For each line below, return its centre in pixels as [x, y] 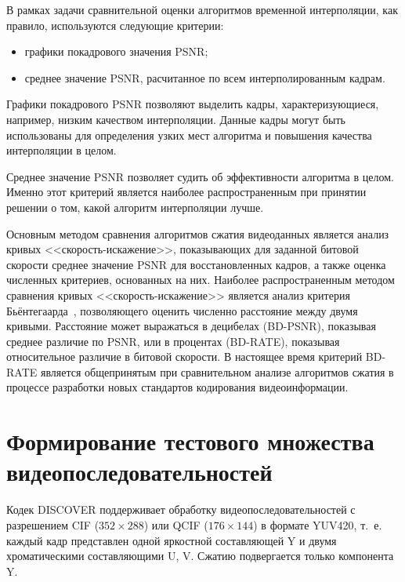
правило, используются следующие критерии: [115, 25]
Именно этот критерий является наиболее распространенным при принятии [186, 192]
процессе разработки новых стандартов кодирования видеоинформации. [177, 387]
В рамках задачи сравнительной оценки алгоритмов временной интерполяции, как [202, 9]
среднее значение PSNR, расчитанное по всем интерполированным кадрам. [205, 77]
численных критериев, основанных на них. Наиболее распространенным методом [201, 280]
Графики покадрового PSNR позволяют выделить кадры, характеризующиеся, [193, 104]
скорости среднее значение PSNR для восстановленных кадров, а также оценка [196, 264]
